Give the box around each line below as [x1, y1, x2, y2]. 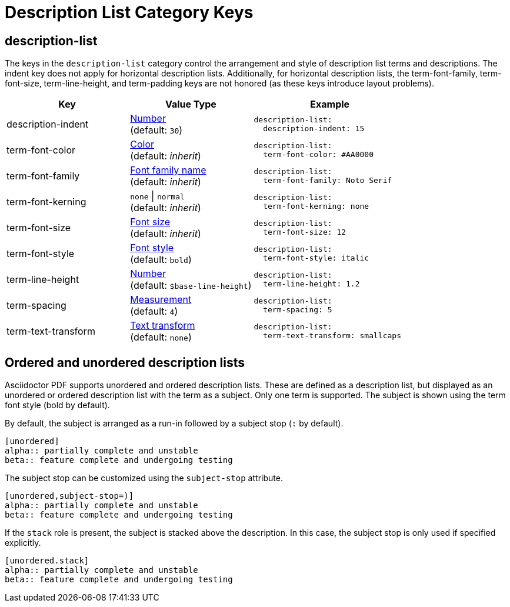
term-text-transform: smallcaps [263, 331, 401, 341]
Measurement [130, 294, 192, 306]
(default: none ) [130, 331, 192, 343]
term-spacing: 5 [263, 305, 332, 315]
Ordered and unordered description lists [5, 355, 245, 370]
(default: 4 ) [130, 305, 178, 318]
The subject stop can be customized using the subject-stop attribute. [5, 473, 283, 483]
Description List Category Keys [5, 2, 254, 22]
